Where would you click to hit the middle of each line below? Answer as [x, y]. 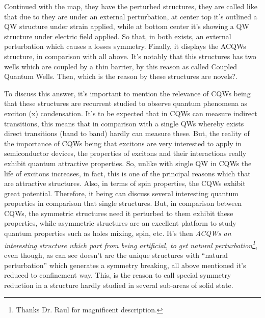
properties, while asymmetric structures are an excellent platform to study [120, 223]
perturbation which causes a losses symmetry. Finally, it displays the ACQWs [125, 46]
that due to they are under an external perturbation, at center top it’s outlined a [131, 16]
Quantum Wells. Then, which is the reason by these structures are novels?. [121, 76]
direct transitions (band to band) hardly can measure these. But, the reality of [127, 133]
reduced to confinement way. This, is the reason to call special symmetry [118, 275]
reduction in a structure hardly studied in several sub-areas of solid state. [119, 285]
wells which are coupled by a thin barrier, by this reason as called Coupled [121, 66]
